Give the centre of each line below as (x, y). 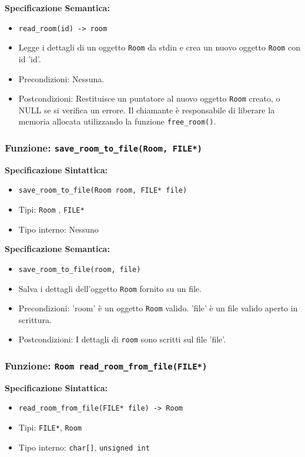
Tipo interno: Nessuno (58, 229)
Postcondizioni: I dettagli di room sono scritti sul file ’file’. (122, 339)
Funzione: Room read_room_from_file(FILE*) (106, 366)
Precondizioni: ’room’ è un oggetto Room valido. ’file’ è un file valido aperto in (158, 308)
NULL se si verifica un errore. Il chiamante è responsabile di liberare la (147, 110)
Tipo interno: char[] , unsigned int (84, 447)
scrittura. (35, 319)
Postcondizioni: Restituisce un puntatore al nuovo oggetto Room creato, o (149, 98)
